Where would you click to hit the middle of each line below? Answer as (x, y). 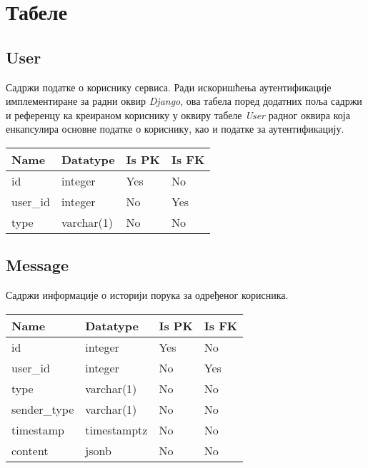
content (30, 450)
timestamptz (116, 429)
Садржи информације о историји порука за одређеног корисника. (147, 295)
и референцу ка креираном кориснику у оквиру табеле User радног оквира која (178, 115)
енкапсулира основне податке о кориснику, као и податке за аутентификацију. (175, 129)
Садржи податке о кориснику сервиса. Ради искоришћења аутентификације (169, 87)
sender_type (43, 409)
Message (37, 265)
